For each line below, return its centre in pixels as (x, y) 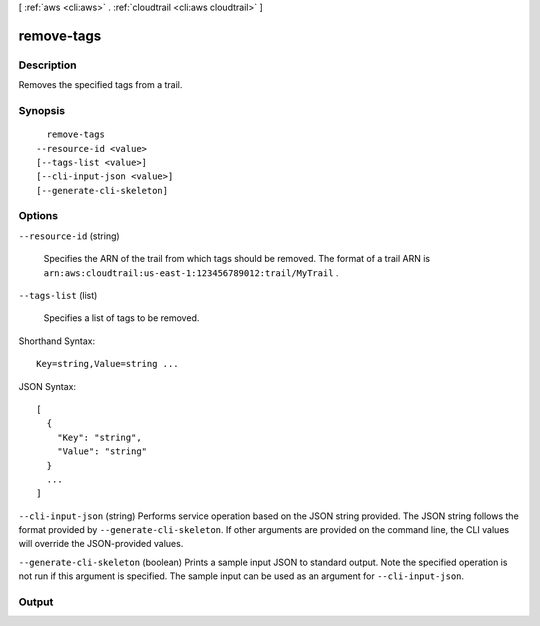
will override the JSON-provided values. (101, 544)
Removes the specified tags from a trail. (100, 85)
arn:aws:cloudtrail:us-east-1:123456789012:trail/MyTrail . (191, 272)
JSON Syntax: (47, 386)
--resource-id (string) (69, 236)
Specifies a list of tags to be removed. (121, 318)
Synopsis (41, 110)
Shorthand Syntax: (56, 341)
